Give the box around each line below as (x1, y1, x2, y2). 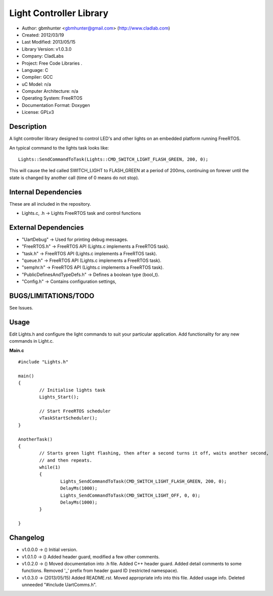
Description (9, 122, 47, 131)
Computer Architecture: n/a (22, 88, 79, 94)
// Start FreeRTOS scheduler (39, 408, 111, 414)
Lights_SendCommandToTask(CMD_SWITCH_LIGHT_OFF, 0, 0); (60, 492, 200, 498)
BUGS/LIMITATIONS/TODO (9, 291, 95, 301)
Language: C (22, 67, 49, 73)
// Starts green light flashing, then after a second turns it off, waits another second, (39, 451, 269, 456)
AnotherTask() (18, 436, 53, 442)
